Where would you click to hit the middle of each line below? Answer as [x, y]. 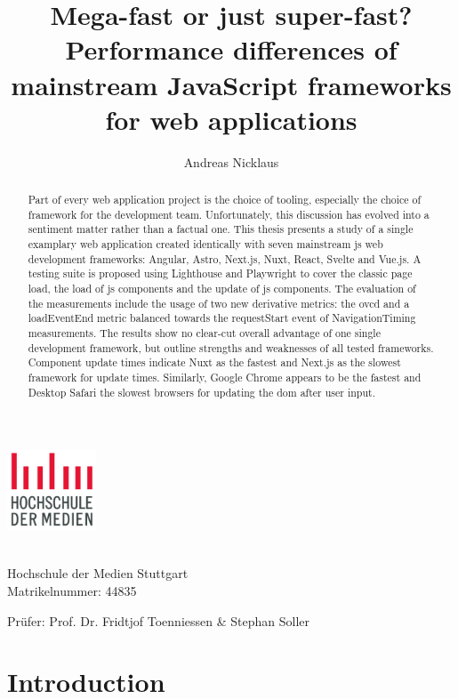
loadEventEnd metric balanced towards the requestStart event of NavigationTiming [222, 318]
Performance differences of [231, 49]
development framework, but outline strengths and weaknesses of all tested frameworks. [231, 347]
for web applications [231, 119]
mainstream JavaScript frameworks [231, 84]
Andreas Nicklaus [231, 161]
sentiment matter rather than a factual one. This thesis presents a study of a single [221, 229]
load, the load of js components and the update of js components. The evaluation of [222, 289]
